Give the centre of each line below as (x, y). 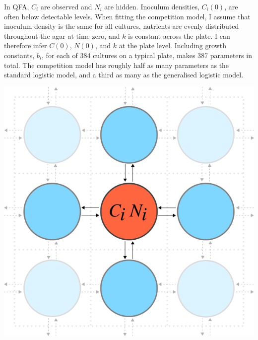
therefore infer (26, 45)
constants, (19, 55)
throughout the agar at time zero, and (62, 35)
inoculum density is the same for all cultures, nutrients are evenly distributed (122, 26)
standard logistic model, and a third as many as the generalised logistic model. (124, 75)
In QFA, (17, 6)
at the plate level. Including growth (172, 45)
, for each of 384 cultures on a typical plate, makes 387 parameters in (147, 55)
